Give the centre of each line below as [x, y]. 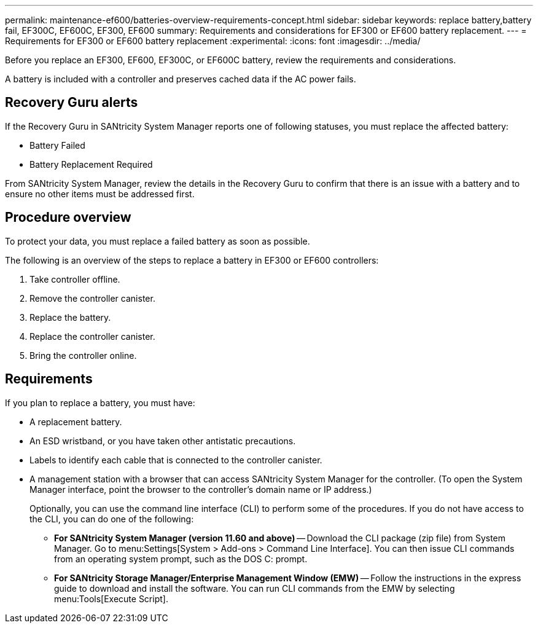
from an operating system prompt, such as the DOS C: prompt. [181, 559]
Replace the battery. [70, 317]
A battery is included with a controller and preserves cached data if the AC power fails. [181, 79]
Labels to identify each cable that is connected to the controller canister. [176, 460]
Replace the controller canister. [92, 336]
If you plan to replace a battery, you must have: [100, 402]
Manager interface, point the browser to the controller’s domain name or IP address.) [201, 489]
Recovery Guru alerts [72, 103]
